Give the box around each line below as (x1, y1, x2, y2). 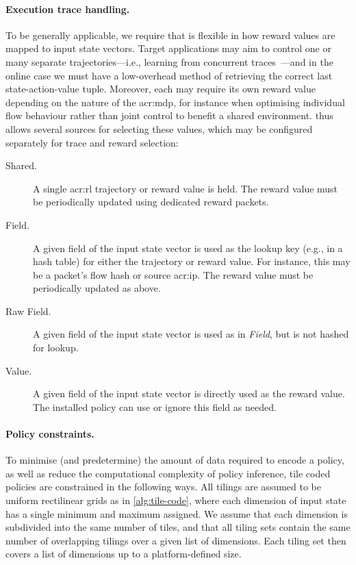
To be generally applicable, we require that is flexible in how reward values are (5, 27, 335, 42)
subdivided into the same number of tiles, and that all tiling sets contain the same (5, 520, 351, 534)
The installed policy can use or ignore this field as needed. (33, 399, 277, 414)
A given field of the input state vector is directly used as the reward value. (33, 386, 345, 401)
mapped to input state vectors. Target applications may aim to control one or (5, 41, 331, 55)
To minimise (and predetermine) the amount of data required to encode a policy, (5, 453, 344, 467)
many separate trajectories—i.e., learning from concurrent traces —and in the (5, 54, 333, 68)
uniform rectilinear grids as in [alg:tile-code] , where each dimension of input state (5, 493, 346, 507)
